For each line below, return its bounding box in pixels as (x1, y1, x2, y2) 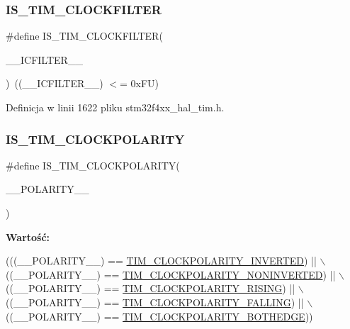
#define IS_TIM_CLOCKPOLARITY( (6, 157, 180, 172)
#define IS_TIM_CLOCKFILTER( (6, 28, 163, 43)
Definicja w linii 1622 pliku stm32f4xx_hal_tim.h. (6, 100, 225, 114)
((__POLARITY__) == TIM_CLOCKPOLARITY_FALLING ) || (6, 294, 304, 309)
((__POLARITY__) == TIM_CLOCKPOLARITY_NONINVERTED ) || (6, 267, 336, 281)
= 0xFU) (120, 76, 159, 91)
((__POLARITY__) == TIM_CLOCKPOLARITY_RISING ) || (6, 281, 295, 296)
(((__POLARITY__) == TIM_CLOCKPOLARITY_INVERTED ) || (6, 253, 317, 268)
